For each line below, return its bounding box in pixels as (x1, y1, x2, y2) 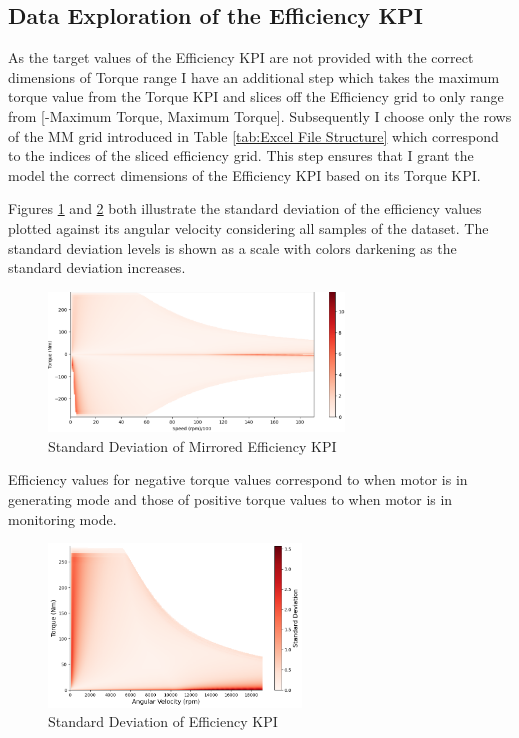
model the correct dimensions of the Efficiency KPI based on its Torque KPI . (8, 164, 481, 185)
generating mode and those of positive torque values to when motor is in (8, 489, 453, 510)
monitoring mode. (8, 508, 117, 529)
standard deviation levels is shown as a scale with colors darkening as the (8, 237, 457, 258)
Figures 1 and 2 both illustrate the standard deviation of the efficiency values (8, 198, 482, 219)
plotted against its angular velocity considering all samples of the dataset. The (8, 217, 489, 238)
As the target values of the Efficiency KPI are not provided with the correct (8, 47, 474, 68)
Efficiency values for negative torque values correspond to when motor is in (8, 469, 468, 490)
